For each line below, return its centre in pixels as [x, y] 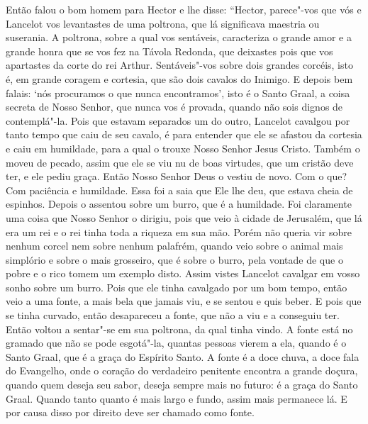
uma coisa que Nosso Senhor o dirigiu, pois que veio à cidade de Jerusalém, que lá [184, 217]
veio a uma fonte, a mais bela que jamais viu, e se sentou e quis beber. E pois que [184, 301]
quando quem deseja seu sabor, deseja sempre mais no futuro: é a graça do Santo [182, 385]
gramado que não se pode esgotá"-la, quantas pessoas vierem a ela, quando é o [176, 343]
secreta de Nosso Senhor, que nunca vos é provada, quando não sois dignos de [174, 107]
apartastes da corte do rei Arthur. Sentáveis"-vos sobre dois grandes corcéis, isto [179, 65]
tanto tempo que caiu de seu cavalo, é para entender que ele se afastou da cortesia [184, 134]
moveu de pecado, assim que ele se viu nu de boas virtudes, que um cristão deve [180, 162]
